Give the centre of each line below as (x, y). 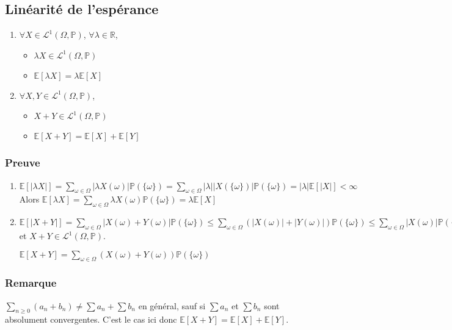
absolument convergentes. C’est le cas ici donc (91, 319)
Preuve (23, 163)
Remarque (31, 283)
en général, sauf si (172, 305)
